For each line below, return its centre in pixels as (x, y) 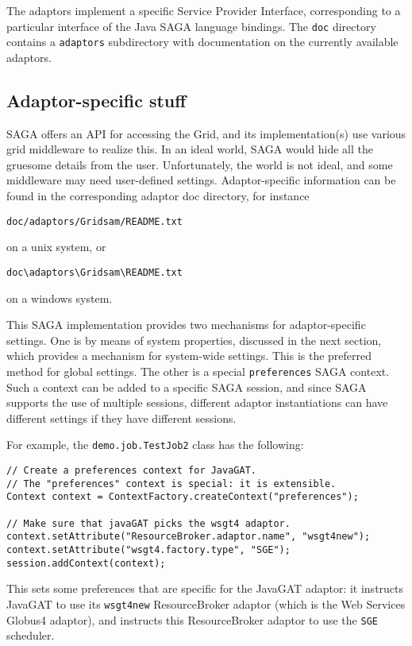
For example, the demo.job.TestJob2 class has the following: (155, 445)
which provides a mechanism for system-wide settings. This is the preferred (189, 356)
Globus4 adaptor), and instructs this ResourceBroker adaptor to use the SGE (192, 619)
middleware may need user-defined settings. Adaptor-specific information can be (201, 180)
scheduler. (31, 635)
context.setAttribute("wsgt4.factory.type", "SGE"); (148, 549)
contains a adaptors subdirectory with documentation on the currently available (202, 42)
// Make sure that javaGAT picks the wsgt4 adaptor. (148, 523)
